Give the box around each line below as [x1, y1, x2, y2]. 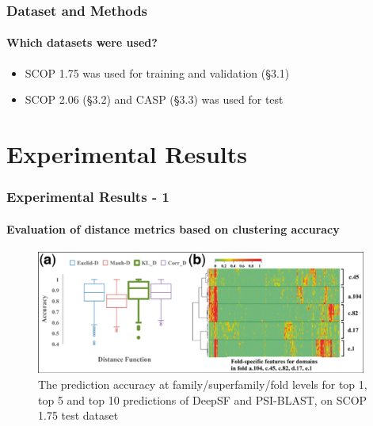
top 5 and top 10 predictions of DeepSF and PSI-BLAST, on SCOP [38, 391, 367, 408]
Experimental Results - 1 [6, 187, 169, 207]
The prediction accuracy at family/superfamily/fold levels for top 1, [38, 376, 367, 393]
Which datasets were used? [6, 34, 158, 51]
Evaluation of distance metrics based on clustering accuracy [6, 220, 340, 237]
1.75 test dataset [38, 407, 119, 424]
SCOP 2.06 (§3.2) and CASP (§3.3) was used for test [25, 91, 284, 108]
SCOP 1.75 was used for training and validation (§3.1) [25, 64, 290, 81]
